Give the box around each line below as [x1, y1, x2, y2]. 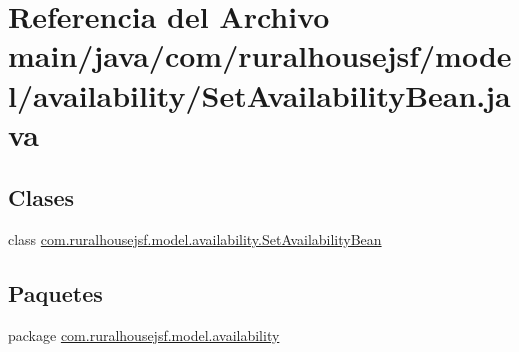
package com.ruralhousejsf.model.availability [8, 324, 280, 345]
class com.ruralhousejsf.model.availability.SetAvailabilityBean [8, 229, 382, 250]
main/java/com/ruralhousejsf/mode [8, 35, 512, 76]
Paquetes [8, 278, 103, 309]
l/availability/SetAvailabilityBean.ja [8, 74, 511, 115]
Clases [8, 182, 75, 213]
